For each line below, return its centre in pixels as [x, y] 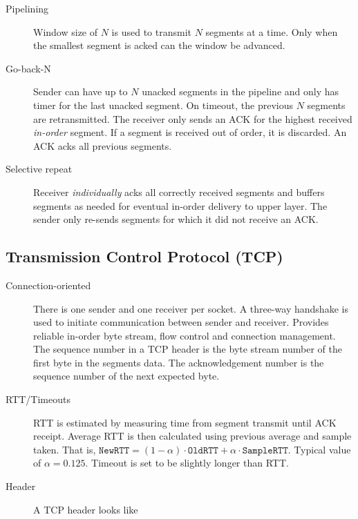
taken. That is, [65, 449]
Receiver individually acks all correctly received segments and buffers [179, 192]
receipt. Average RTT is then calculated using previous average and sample [192, 436]
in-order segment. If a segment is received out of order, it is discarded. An [190, 132]
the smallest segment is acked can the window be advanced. [159, 45]
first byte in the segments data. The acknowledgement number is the [179, 362]
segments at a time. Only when [272, 31]
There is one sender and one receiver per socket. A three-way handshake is [191, 308]
